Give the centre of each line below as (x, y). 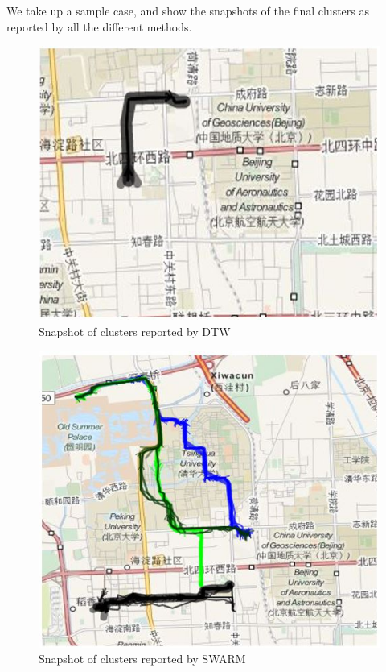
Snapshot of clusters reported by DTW (135, 331)
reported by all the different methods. (99, 26)
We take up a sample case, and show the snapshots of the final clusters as (188, 10)
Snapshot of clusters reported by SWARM (142, 659)
